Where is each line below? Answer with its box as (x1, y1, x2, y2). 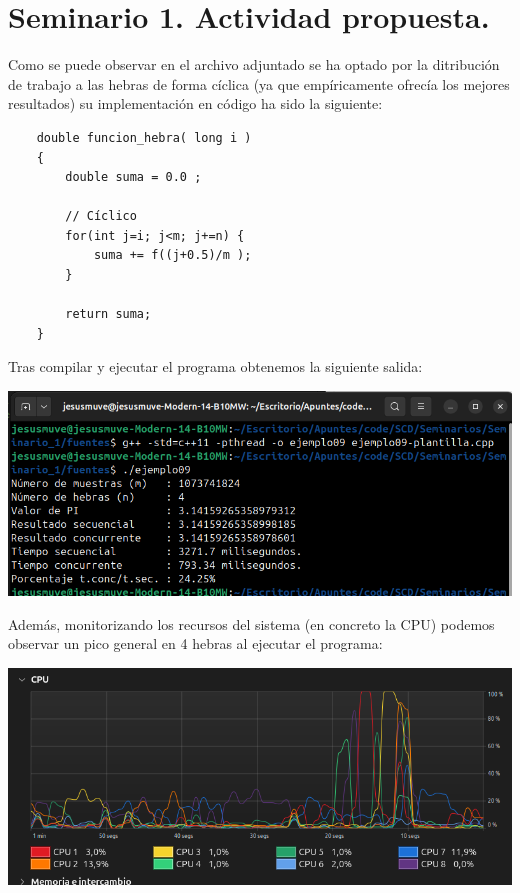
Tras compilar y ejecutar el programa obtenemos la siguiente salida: (8, 356, 423, 377)
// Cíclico (65, 209, 137, 224)
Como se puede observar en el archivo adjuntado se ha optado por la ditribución (8, 54, 500, 75)
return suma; (65, 307, 152, 322)
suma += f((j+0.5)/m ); (93, 248, 252, 263)
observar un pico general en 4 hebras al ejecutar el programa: (8, 633, 383, 654)
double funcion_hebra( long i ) (36, 130, 252, 145)
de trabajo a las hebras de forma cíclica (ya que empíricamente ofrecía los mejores (8, 73, 510, 94)
